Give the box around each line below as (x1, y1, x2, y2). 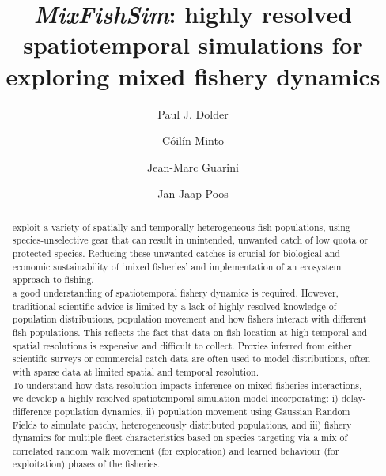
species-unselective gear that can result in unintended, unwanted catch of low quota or (12, 233, 369, 247)
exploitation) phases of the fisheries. (12, 457, 161, 470)
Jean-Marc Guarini (147, 158, 239, 175)
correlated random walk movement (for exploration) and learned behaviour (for (12, 444, 339, 457)
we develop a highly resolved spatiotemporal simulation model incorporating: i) (12, 391, 339, 405)
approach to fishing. (12, 273, 94, 286)
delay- (341, 391, 366, 405)
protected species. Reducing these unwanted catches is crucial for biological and (12, 246, 340, 259)
